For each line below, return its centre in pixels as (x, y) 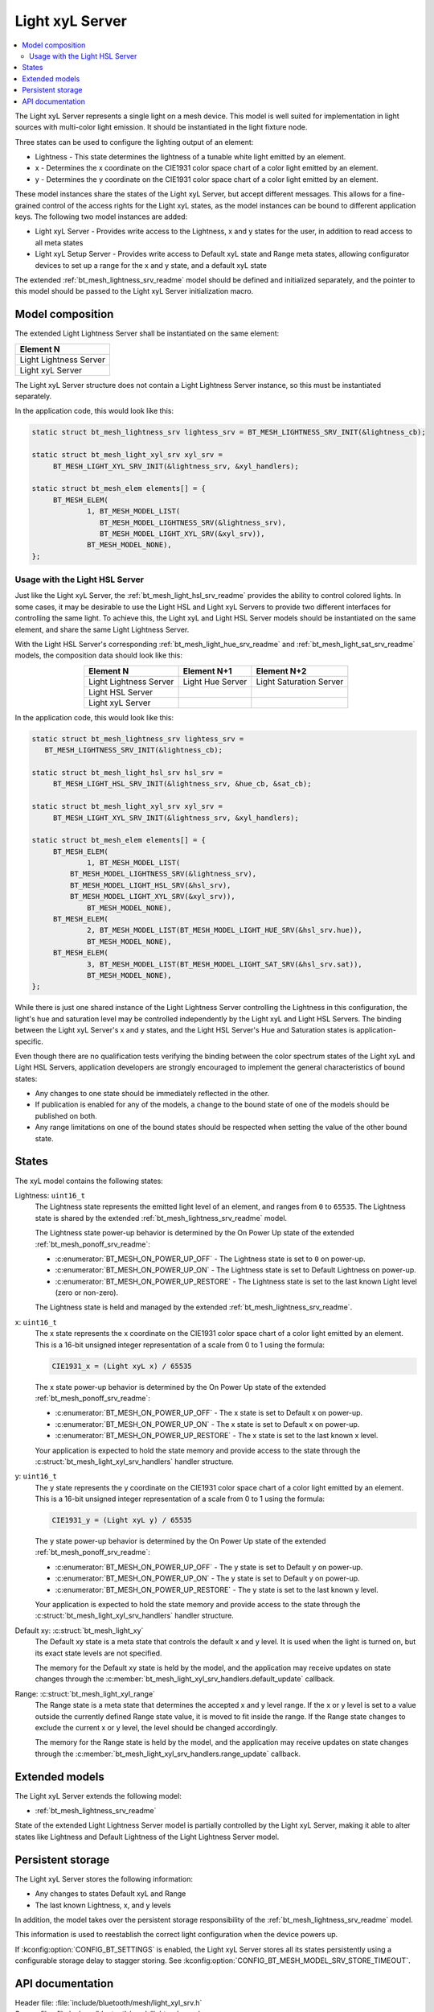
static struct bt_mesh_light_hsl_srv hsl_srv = (127, 772)
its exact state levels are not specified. (98, 1653)
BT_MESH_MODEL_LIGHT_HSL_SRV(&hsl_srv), (150, 885)
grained (28, 205)
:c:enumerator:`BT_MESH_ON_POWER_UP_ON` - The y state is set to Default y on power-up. (208, 1578)
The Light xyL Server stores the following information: (104, 1878)
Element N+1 (207, 670)
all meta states (59, 242)
